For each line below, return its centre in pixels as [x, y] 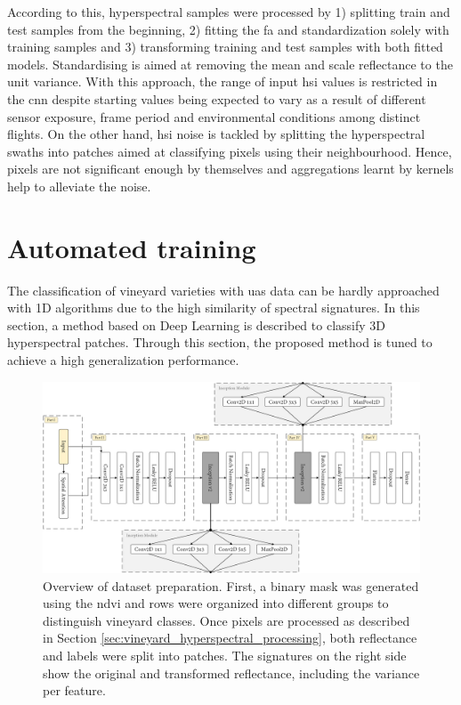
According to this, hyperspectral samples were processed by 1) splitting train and [229, 12]
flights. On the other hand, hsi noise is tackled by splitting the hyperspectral [216, 134]
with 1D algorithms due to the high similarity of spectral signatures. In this [214, 308]
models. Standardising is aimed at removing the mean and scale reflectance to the [230, 64]
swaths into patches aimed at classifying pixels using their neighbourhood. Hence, [230, 151]
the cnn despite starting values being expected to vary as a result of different [217, 98]
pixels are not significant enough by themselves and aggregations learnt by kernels [230, 169]
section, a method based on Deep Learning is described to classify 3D [196, 324]
